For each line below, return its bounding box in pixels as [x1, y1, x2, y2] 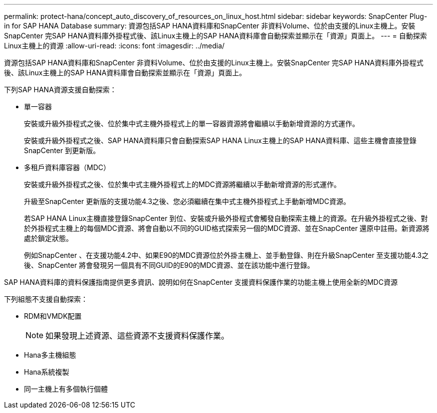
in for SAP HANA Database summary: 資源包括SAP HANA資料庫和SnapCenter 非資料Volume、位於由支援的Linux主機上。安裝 [4, 21, 416, 30]
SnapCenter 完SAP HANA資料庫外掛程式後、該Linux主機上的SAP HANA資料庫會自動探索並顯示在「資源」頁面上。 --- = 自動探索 [4, 31, 427, 40]
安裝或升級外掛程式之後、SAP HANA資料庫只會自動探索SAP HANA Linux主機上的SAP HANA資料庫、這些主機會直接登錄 [24, 136, 417, 145]
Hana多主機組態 [24, 351, 76, 359]
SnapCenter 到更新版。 [24, 146, 100, 155]
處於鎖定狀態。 [24, 234, 73, 242]
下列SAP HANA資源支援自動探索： [4, 85, 117, 94]
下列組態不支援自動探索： [4, 295, 88, 303]
